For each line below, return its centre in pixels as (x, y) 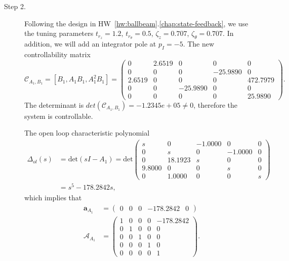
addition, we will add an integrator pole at (90, 44)
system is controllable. (59, 116)
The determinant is (54, 104)
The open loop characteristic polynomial (87, 133)
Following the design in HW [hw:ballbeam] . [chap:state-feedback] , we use (136, 23)
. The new (199, 44)
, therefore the (215, 104)
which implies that (53, 198)
